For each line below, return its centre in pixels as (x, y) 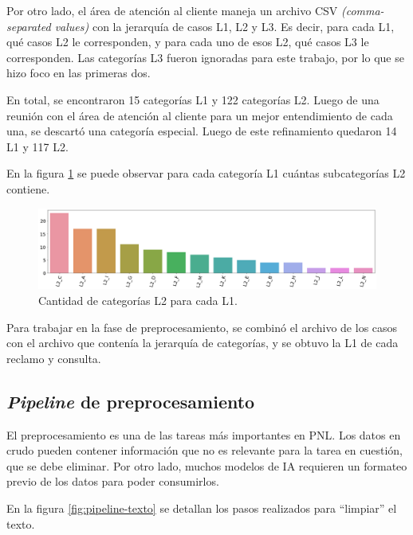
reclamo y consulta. (54, 358)
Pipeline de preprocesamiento (131, 401)
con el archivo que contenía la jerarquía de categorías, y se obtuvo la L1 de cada (203, 343)
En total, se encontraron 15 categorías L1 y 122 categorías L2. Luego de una (193, 99)
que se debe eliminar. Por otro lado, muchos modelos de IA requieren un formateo (207, 465)
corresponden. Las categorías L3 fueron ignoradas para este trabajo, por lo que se (205, 57)
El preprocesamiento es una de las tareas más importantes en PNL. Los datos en (204, 434)
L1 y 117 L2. (37, 146)
